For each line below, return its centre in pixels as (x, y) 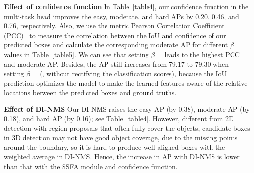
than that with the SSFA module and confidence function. (91, 166)
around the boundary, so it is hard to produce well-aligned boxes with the (115, 147)
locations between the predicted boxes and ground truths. (90, 92)
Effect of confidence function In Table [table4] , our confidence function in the (126, 6)
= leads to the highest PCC (198, 54)
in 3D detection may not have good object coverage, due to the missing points (121, 137)
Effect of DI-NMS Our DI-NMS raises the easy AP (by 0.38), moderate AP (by (127, 108)
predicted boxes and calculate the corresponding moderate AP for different (116, 45)
